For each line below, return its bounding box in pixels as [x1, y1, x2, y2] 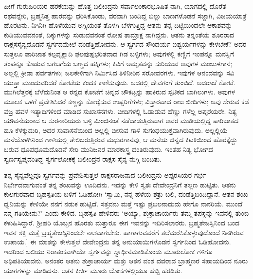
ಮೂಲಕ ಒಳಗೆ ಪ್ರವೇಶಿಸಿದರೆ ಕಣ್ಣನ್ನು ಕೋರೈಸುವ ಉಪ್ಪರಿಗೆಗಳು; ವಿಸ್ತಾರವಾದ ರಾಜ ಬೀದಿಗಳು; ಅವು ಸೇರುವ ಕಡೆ [4, 96, 249, 106]
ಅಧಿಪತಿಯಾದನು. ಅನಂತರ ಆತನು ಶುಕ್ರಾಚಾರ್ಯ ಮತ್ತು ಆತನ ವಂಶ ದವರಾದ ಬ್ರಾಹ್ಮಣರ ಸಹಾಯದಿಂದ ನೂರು [4, 256, 248, 266]
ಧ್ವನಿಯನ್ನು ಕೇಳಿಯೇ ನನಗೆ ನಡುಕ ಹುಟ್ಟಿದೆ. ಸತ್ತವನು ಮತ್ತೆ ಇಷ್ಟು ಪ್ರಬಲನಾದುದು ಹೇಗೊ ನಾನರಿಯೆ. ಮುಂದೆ [4, 198, 243, 208]
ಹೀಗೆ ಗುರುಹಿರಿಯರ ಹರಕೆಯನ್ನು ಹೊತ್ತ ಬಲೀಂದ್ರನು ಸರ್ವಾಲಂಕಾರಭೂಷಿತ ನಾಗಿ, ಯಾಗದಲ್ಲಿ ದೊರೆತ [4, 1, 226, 11]
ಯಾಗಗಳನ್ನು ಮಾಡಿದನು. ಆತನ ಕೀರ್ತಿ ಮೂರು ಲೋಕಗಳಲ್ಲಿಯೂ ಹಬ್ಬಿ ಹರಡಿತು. [4, 265, 182, 276]
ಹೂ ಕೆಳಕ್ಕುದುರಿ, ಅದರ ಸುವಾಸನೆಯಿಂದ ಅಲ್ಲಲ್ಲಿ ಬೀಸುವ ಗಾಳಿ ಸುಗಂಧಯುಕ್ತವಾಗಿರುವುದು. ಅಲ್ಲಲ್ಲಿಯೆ [4, 125, 228, 135]
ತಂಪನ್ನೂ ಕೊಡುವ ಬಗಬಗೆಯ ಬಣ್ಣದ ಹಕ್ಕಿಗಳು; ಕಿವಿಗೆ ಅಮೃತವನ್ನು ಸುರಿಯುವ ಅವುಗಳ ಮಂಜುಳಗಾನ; [4, 58, 233, 68]
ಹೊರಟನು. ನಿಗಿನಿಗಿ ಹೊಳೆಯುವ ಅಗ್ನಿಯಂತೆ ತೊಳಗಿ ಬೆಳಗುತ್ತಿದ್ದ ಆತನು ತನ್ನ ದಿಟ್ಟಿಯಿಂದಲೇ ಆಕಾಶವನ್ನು [4, 20, 233, 30]
